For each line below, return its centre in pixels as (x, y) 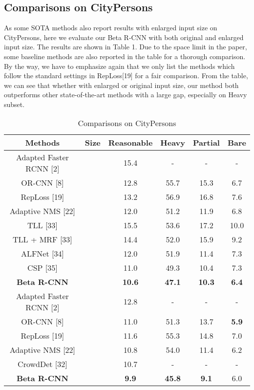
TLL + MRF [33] (42, 239)
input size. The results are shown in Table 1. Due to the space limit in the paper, (126, 47)
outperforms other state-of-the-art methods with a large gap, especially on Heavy (126, 95)
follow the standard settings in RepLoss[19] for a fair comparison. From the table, (126, 76)
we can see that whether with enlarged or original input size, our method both (121, 85)
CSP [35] (42, 267)
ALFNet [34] (42, 253)
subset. (14, 104)
